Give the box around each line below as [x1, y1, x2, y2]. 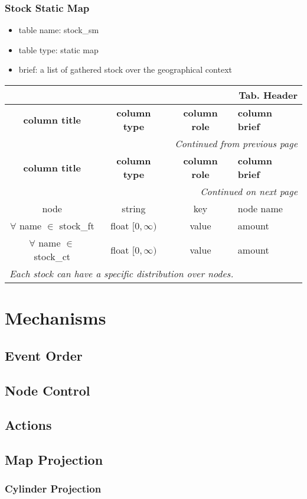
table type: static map [18, 43, 99, 56]
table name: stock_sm [18, 24, 99, 36]
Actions [5, 416, 52, 434]
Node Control [5, 381, 90, 399]
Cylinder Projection [5, 481, 102, 496]
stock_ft [59, 219, 94, 232]
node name [237, 202, 283, 215]
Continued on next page [200, 184, 298, 198]
